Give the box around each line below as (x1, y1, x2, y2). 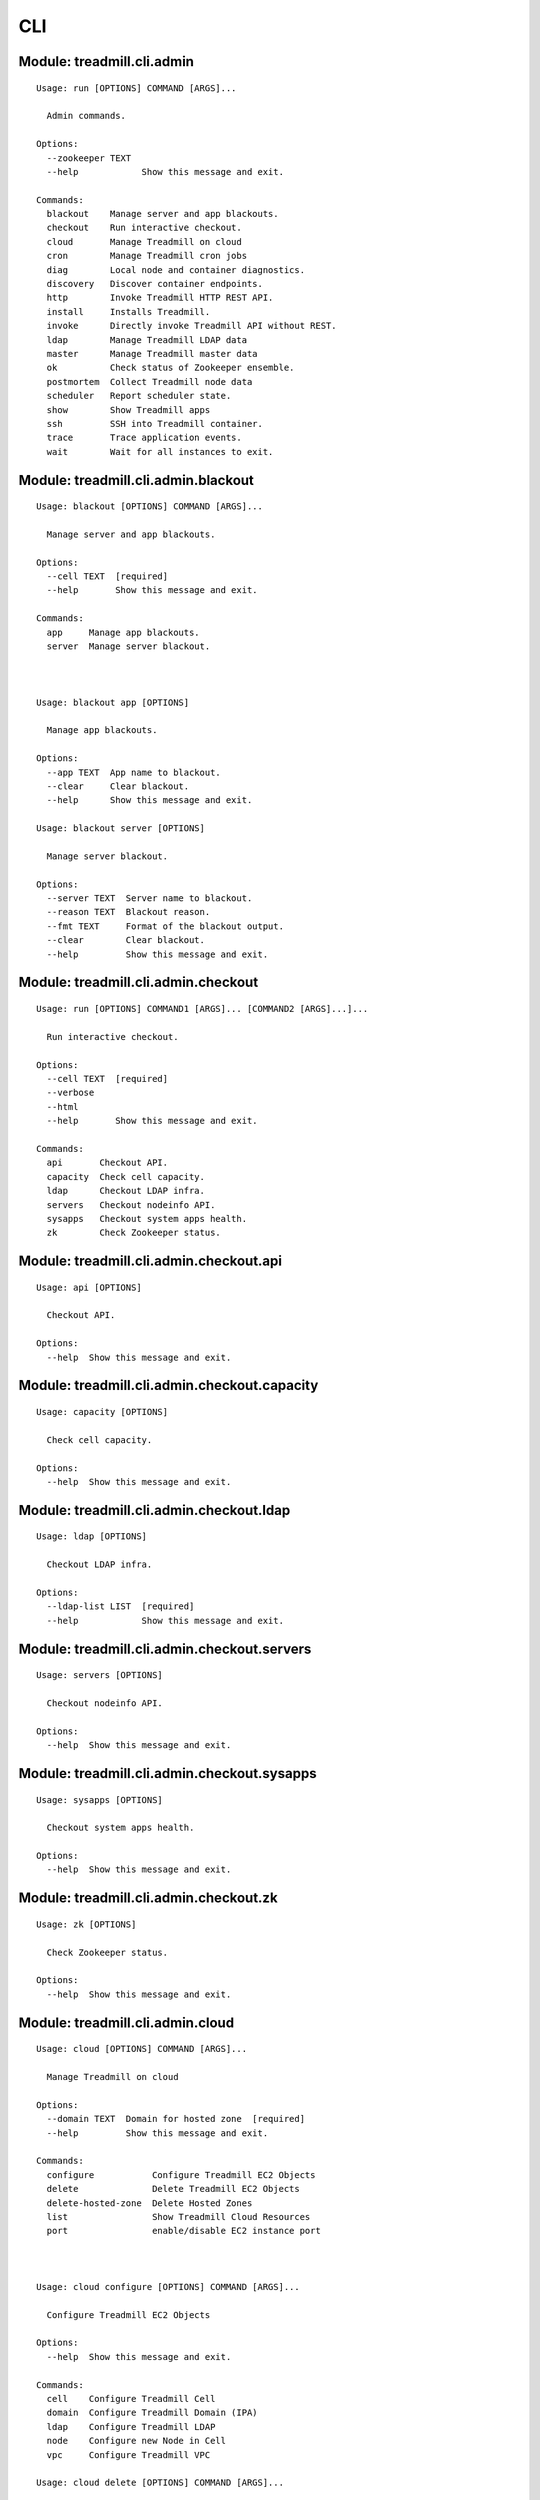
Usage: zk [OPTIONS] (36, 1918, 137, 1930)
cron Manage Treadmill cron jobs (46, 250, 248, 262)
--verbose (46, 1087, 95, 1099)
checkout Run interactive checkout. (46, 222, 242, 234)
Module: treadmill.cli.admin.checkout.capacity (18, 1377, 319, 1394)
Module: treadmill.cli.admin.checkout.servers (18, 1640, 312, 1657)
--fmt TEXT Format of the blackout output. (46, 920, 285, 932)
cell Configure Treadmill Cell (46, 2393, 216, 2404)
